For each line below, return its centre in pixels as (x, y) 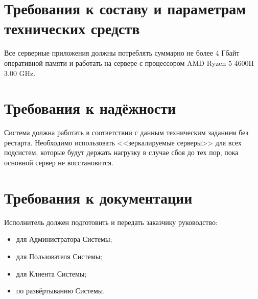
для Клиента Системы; (51, 273)
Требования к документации (98, 197)
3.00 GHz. (20, 73)
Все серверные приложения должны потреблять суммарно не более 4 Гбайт (122, 53)
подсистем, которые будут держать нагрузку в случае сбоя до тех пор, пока (121, 152)
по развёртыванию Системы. (61, 291)
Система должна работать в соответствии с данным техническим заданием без (126, 132)
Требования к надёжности (90, 108)
